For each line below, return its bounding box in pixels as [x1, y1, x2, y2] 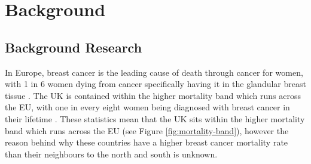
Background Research [5, 38, 142, 56]
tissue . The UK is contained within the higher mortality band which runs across [5, 89, 301, 101]
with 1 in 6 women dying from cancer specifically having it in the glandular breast [5, 78, 306, 90]
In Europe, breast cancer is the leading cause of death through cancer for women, [5, 66, 303, 78]
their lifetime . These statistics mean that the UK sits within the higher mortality [5, 112, 305, 125]
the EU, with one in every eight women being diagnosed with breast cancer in [5, 101, 290, 113]
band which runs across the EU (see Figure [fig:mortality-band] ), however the [5, 124, 289, 137]
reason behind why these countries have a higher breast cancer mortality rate [5, 136, 288, 148]
